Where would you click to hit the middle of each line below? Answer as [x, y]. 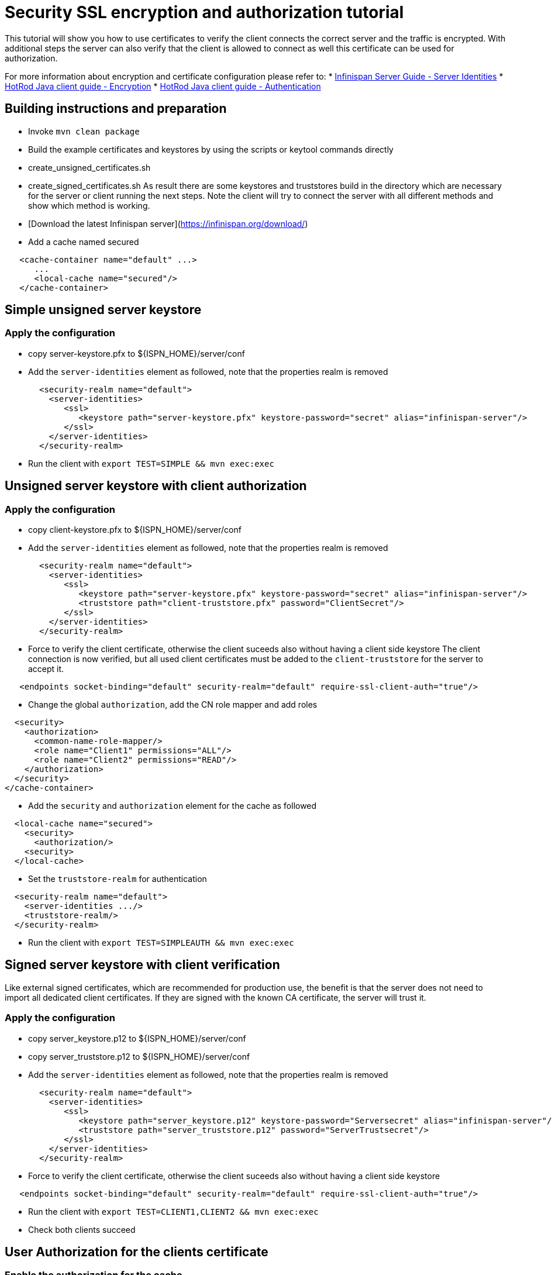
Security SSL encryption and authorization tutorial [204, 12]
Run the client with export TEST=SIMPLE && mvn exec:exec [151, 463]
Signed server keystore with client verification [142, 965]
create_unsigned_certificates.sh [89, 167]
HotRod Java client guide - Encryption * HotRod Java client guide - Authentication [163, 86]
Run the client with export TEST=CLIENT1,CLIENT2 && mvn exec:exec [173, 1211]
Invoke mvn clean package [84, 131]
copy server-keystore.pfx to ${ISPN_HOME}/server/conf [137, 353]
